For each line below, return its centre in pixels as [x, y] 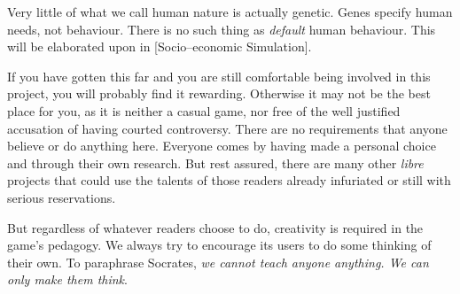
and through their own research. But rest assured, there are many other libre [215, 162]
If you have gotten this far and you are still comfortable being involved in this [219, 76]
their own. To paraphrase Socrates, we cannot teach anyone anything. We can [218, 262]
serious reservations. [62, 197]
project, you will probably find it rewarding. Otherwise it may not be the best [219, 93]
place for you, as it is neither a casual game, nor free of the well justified [204, 110]
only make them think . [67, 279]
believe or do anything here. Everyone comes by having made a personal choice [222, 146]
